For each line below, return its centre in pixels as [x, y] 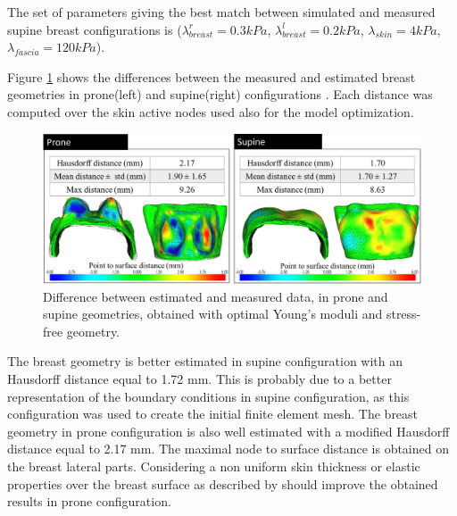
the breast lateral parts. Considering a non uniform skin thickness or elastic [214, 466]
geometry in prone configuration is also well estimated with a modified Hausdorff [228, 431]
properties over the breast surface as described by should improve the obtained [223, 483]
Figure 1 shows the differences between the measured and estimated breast [212, 76]
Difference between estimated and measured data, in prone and [216, 296]
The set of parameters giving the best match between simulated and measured [221, 12]
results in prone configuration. [89, 501]
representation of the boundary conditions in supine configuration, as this [208, 396]
